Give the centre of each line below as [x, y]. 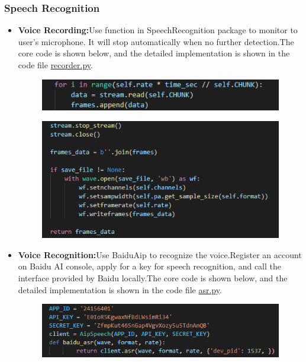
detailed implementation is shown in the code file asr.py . [120, 289]
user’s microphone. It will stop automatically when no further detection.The [156, 41]
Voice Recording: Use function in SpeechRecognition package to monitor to [158, 30]
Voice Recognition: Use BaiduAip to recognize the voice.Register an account [160, 254]
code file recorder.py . [55, 65]
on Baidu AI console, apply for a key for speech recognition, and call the [149, 266]
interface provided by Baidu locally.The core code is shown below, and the [153, 277]
